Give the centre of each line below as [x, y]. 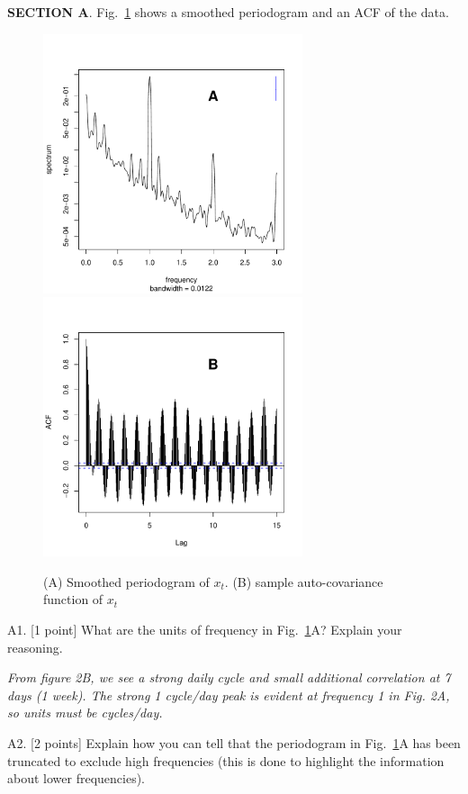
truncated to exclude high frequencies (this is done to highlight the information [226, 760]
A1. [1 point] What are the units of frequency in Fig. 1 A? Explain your [205, 629]
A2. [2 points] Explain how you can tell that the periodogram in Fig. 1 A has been [234, 742]
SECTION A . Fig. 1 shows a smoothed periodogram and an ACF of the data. [228, 12]
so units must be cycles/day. [85, 713]
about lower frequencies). [76, 778]
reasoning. [35, 647]
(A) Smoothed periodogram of [126, 581]
